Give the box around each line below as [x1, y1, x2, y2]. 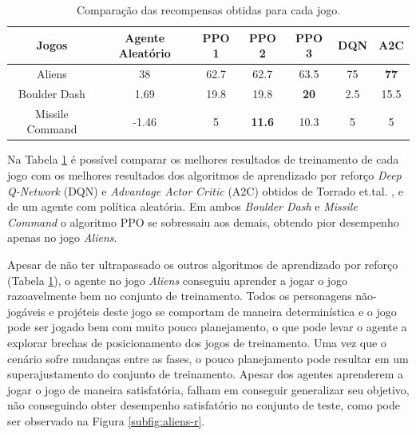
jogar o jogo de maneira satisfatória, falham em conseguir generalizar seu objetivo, [7, 381, 410, 397]
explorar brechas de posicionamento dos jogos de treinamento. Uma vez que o [7, 334, 386, 350]
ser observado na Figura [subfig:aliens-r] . [7, 412, 205, 429]
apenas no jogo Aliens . [7, 229, 117, 246]
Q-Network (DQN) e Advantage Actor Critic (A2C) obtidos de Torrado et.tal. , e [7, 182, 403, 199]
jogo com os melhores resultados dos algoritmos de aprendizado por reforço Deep [7, 167, 402, 183]
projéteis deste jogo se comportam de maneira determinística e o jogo [57, 303, 397, 319]
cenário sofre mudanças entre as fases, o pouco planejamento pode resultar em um [7, 350, 409, 366]
